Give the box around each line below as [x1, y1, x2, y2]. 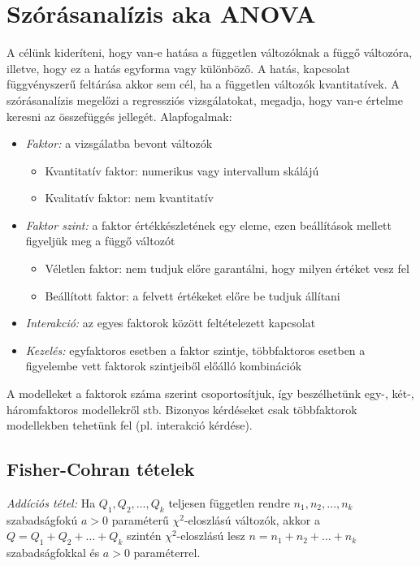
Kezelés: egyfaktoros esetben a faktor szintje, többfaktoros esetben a [25, 341, 366, 358]
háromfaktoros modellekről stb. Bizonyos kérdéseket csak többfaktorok [6, 400, 357, 417]
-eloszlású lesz [176, 527, 245, 544]
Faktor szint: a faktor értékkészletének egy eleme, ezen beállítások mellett [25, 216, 392, 233]
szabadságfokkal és [6, 544, 100, 561]
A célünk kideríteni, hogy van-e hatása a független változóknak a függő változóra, [6, 44, 413, 61]
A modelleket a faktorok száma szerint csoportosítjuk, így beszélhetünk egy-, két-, [6, 385, 414, 402]
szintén [126, 527, 162, 544]
